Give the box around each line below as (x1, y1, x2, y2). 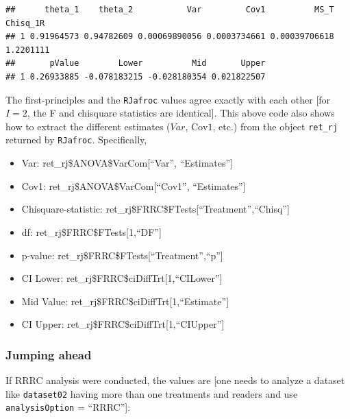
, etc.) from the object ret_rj (212, 119, 338, 133)
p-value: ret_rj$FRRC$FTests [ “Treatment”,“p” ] (21, 248, 223, 262)
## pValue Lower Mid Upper (5, 58, 266, 69)
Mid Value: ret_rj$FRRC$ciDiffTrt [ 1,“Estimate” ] (21, 294, 229, 308)
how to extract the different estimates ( (5, 119, 171, 133)
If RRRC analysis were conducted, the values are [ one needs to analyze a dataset (5, 373, 345, 387)
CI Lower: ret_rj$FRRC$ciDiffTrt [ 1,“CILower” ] (21, 271, 223, 285)
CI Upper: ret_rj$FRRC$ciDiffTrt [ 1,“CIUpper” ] (21, 317, 225, 331)
